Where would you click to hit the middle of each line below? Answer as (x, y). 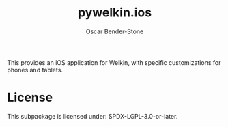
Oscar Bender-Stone (115, 31)
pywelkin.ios (115, 13)
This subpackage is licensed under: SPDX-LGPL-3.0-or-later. (92, 116)
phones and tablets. (35, 70)
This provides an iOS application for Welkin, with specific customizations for (114, 62)
